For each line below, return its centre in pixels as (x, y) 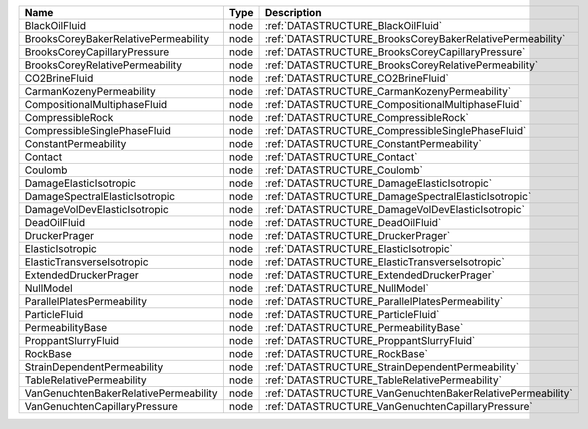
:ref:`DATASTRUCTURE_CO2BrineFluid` (356, 78)
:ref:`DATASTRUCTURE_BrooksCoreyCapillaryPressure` (395, 52)
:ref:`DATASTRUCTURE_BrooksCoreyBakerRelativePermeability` (415, 38)
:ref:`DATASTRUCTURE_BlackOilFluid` (353, 25)
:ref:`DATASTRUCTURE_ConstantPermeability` (373, 143)
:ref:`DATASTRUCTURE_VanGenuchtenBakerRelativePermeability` (419, 393)
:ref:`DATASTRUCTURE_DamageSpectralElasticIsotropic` (398, 196)
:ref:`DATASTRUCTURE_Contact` (341, 157)
